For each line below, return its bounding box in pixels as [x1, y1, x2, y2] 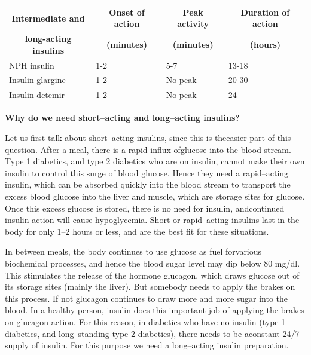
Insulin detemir [9, 88, 65, 101]
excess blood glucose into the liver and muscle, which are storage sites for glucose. [5, 189, 305, 202]
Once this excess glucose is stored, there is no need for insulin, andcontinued [5, 201, 285, 214]
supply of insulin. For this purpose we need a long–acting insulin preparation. [5, 339, 289, 351]
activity [177, 17, 209, 30]
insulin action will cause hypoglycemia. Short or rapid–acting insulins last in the [5, 213, 300, 226]
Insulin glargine [9, 74, 66, 86]
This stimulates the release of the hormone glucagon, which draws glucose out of [5, 268, 300, 281]
